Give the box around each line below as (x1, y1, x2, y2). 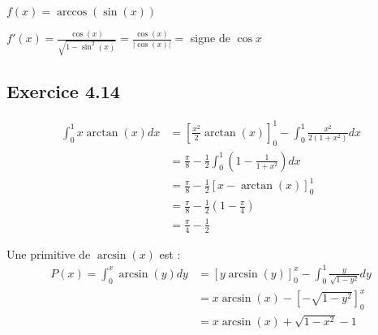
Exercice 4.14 (6, 79, 120, 104)
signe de (190, 29, 230, 46)
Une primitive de (6, 245, 91, 262)
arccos (56, 6, 88, 18)
